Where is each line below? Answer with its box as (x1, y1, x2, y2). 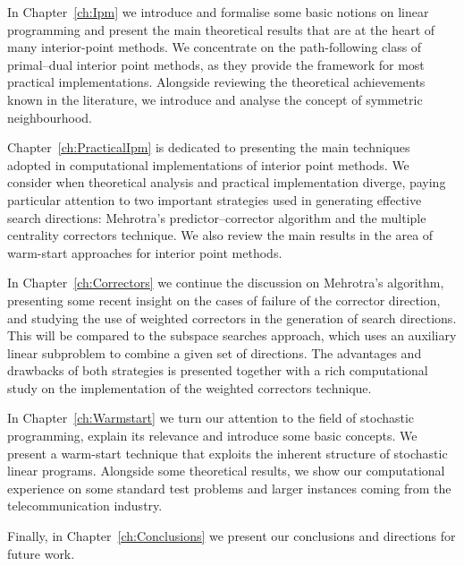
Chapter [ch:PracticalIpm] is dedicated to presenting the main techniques (7, 138, 410, 157)
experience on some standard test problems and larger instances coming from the (7, 478, 451, 497)
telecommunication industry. (7, 496, 163, 515)
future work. (7, 544, 75, 562)
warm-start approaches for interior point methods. (7, 243, 283, 262)
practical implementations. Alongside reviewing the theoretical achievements (7, 73, 426, 91)
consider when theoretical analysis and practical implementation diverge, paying (7, 173, 446, 192)
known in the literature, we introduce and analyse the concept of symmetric (7, 90, 423, 108)
